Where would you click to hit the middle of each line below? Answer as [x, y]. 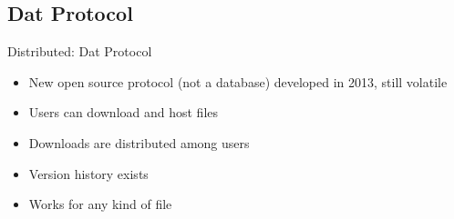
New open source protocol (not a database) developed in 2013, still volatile [238, 81]
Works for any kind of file [100, 204]
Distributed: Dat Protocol [80, 51]
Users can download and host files [124, 112]
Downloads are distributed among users [139, 142]
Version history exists [88, 173]
